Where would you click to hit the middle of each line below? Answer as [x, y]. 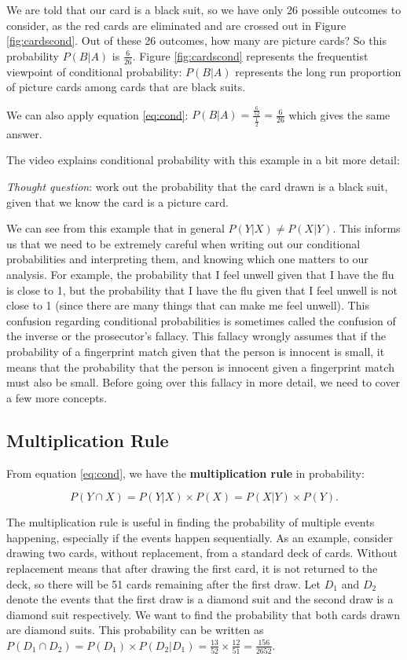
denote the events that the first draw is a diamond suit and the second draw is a [200, 599]
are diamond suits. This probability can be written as [135, 630]
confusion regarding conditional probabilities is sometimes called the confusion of [201, 320]
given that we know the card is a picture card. [117, 202]
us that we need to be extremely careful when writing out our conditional [183, 243]
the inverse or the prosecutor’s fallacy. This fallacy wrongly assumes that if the [196, 336]
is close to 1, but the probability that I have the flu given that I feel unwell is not [202, 290]
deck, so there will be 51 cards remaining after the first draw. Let [164, 583]
